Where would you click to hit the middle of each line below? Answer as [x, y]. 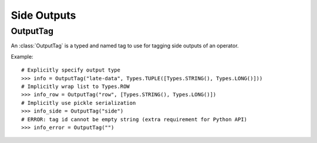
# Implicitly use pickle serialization [79, 103]
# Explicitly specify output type [71, 70]
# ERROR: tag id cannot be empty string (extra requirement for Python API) [134, 119]
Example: [22, 56]
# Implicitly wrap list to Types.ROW [76, 86]
